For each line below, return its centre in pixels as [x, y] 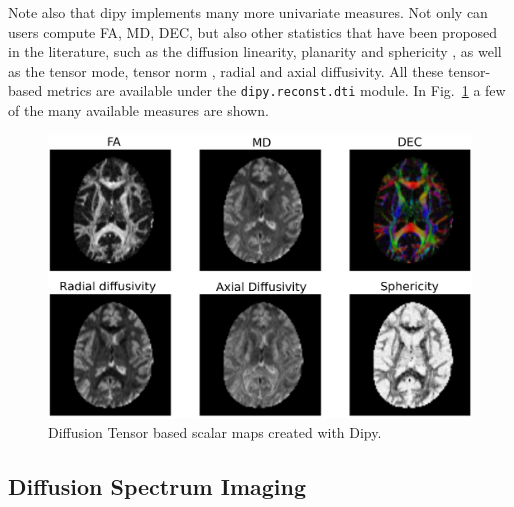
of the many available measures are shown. [138, 110]
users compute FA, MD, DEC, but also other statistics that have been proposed [253, 31]
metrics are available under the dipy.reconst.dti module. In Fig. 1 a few [276, 90]
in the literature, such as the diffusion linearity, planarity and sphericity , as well [255, 51]
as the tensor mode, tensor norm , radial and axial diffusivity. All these [226, 70]
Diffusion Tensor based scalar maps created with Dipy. [215, 431]
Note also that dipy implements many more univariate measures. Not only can [248, 12]
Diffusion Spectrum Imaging [157, 485]
